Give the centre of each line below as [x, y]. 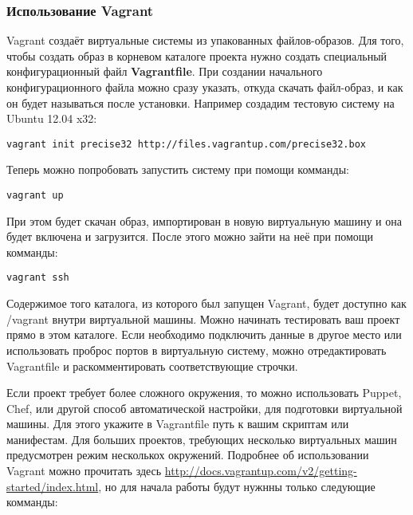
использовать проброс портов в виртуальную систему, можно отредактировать [197, 350]
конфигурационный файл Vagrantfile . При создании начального [165, 71]
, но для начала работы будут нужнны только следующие [237, 486]
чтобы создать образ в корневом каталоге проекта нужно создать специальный [197, 55]
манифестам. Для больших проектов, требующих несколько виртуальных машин [202, 439]
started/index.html [53, 486]
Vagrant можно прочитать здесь [84, 471]
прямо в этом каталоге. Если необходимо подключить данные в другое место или [204, 334]
